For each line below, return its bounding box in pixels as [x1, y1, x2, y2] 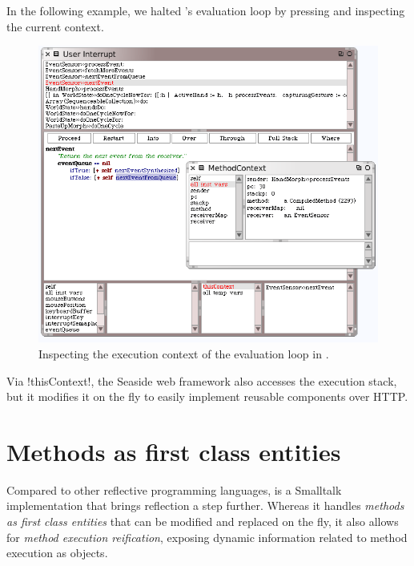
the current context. [6, 18, 104, 34]
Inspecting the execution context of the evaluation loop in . [38, 345, 329, 362]
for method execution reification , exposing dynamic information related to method [6, 528, 408, 545]
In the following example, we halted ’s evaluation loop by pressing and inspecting [6, 2, 405, 18]
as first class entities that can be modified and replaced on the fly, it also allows [6, 513, 399, 530]
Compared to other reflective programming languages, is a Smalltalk [6, 481, 342, 498]
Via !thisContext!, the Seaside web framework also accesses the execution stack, [6, 372, 397, 389]
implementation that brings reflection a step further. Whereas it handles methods [6, 497, 404, 514]
